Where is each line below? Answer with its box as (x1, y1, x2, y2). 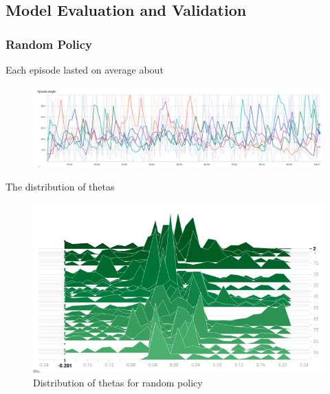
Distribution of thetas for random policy (33, 375, 203, 389)
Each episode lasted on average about (5, 63, 164, 76)
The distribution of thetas (5, 179, 115, 193)
